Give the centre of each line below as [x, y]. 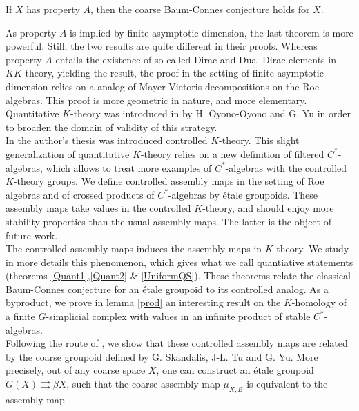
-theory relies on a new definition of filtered [232, 153]
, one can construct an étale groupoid [235, 370]
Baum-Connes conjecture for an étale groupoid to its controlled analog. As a [167, 289]
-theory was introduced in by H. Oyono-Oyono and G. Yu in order [210, 113]
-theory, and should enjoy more [268, 208]
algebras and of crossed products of [80, 194]
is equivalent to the [287, 384]
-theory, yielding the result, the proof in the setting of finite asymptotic [173, 73]
